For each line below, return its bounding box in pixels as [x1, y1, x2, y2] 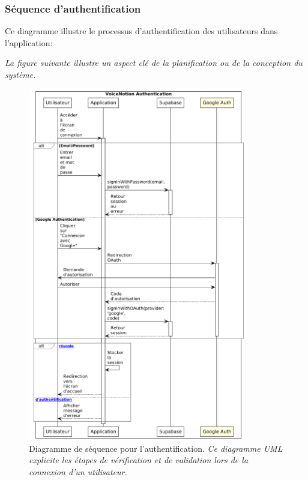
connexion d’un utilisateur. [29, 465, 127, 478]
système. [5, 68, 36, 80]
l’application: [5, 36, 53, 49]
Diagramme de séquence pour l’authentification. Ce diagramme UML [29, 442, 283, 454]
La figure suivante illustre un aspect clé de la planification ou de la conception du [5, 56, 303, 69]
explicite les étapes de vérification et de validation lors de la [29, 454, 249, 466]
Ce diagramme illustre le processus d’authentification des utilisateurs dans [5, 25, 278, 37]
